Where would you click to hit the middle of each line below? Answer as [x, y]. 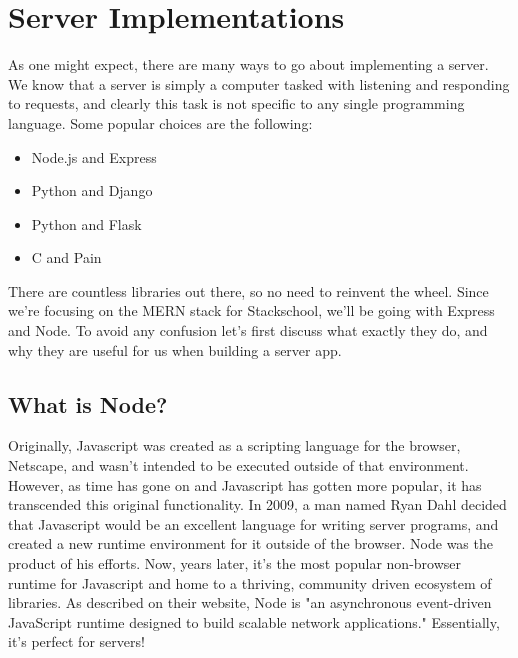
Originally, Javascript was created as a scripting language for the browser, [234, 445]
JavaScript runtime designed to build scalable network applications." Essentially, [254, 621]
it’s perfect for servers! [76, 641]
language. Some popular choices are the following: [160, 122]
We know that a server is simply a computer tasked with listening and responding [259, 83]
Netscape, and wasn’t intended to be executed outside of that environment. [238, 465]
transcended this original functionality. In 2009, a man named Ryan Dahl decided [257, 504]
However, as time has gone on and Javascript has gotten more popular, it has [245, 484]
